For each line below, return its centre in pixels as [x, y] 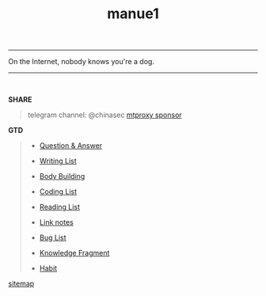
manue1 [133, 14]
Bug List [53, 237]
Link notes [56, 222]
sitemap [21, 284]
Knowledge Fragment [74, 253]
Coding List [58, 192]
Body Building [62, 176]
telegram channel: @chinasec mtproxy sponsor [104, 115]
